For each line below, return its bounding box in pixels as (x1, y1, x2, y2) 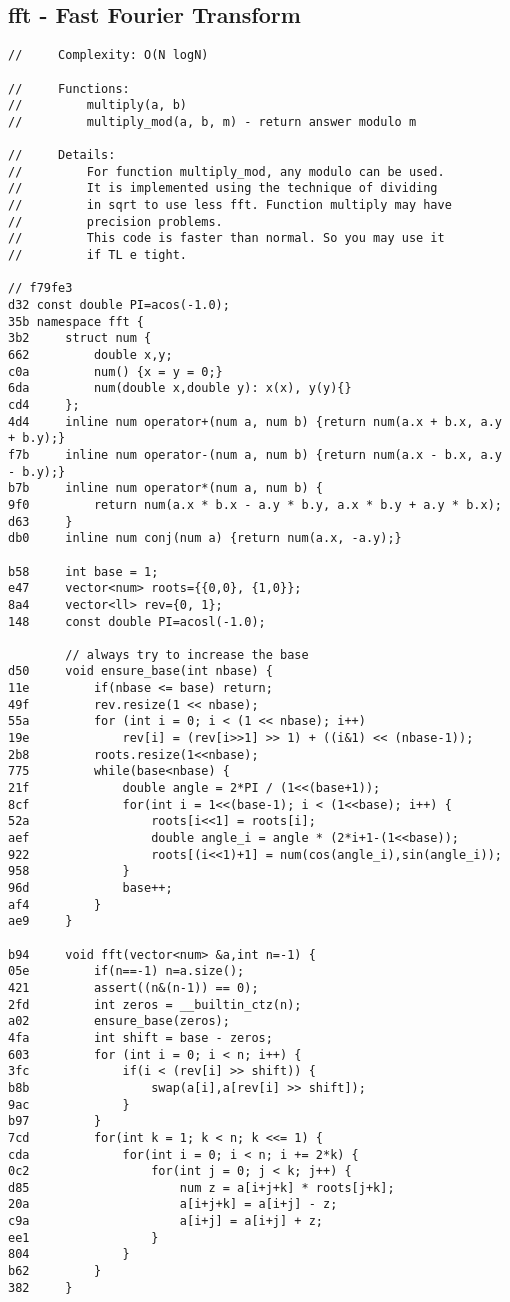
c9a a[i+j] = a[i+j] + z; (8, 1214, 323, 1229)
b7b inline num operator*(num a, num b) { (8, 481, 323, 496)
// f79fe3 (8, 281, 73, 296)
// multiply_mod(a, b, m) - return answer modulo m (8, 114, 417, 129)
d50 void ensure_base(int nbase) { (8, 664, 273, 679)
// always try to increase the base (65, 647, 309, 662)
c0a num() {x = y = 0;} (8, 364, 223, 379)
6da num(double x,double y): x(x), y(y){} (8, 381, 352, 396)
